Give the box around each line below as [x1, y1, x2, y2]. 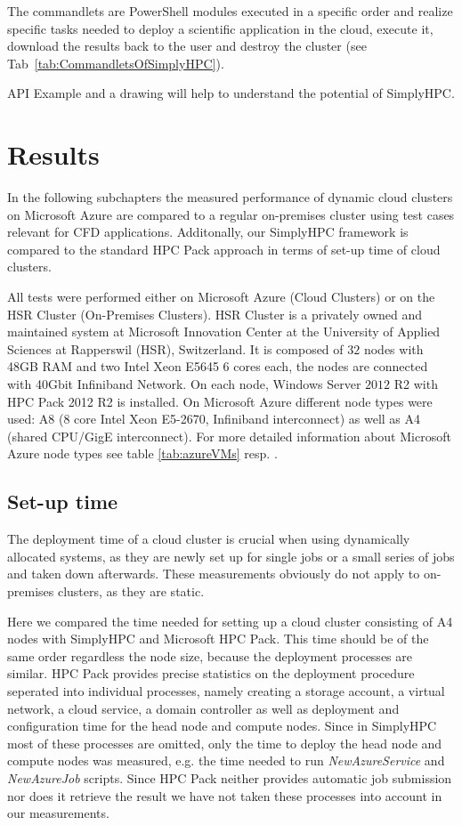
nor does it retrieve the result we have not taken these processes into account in [7, 786, 442, 805]
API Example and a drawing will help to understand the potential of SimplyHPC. [7, 84, 455, 102]
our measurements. [7, 804, 109, 822]
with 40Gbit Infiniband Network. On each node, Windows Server [7, 375, 361, 393]
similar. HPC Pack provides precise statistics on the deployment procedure [7, 664, 415, 683]
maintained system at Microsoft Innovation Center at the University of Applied [7, 322, 441, 341]
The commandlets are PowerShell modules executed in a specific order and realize [7, 2, 453, 20]
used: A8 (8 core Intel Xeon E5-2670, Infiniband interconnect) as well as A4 [7, 409, 421, 428]
